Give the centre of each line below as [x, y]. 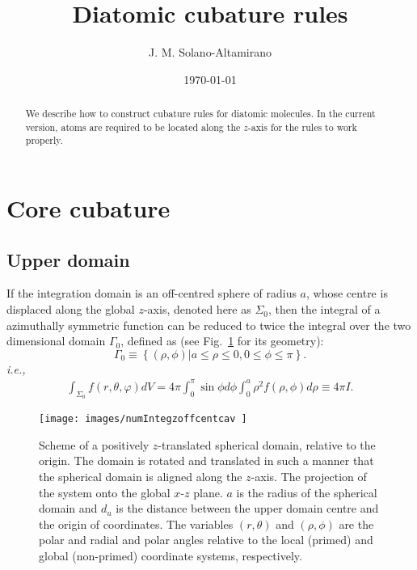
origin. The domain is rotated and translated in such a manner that [206, 460]
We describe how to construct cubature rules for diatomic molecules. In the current [200, 114]
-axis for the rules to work [302, 127]
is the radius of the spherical [307, 492]
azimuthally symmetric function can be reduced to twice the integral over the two [209, 325]
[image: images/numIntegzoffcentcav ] [143, 419]
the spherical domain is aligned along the [141, 477]
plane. [208, 492]
